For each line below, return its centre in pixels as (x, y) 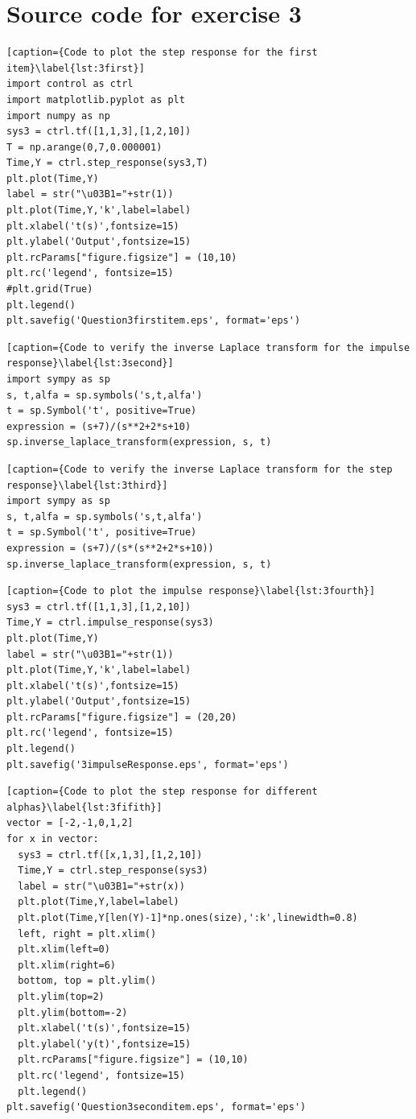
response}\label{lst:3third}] (87, 485)
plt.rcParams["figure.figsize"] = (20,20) (122, 717)
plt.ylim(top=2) (61, 996)
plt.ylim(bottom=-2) (73, 1012)
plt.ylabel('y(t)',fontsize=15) (105, 1044)
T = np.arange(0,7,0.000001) (84, 147)
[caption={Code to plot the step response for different (162, 792)
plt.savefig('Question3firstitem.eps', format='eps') (154, 321)
